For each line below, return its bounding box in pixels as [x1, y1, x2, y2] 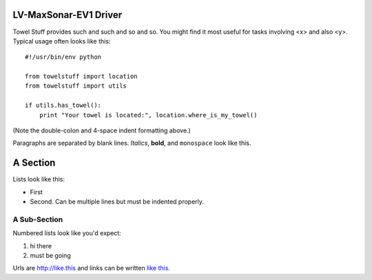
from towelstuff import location [25, 72, 138, 81]
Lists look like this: [12, 175, 65, 183]
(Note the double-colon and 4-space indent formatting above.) [12, 126, 191, 134]
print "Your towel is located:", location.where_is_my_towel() [39, 111, 258, 119]
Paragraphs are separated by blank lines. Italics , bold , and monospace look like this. [12, 139, 251, 148]
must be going [30, 252, 72, 260]
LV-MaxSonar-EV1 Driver [12, 9, 123, 21]
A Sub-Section [12, 214, 63, 224]
